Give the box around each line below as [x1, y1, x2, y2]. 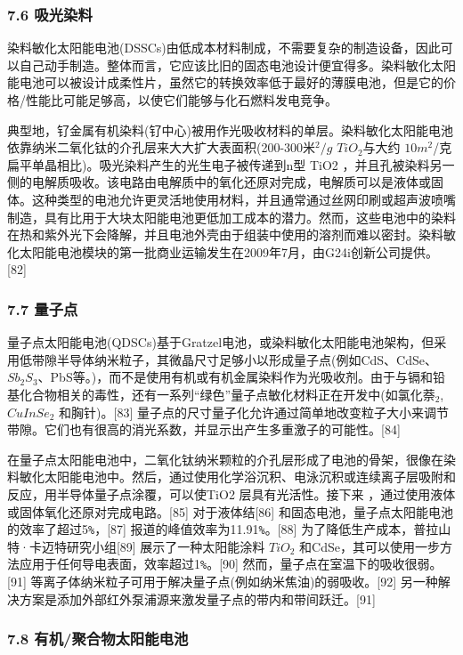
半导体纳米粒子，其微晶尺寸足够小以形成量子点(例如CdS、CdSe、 [56, 350, 438, 368]
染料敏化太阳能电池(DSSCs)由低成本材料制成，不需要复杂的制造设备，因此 [7, 38, 441, 57]
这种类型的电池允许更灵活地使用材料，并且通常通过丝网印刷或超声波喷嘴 [31, 190, 456, 208]
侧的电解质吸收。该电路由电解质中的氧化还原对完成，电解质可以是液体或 [7, 173, 431, 191]
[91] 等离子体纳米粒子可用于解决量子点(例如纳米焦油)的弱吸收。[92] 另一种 [7, 572, 438, 590]
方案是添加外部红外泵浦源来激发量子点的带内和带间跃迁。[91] [19, 589, 376, 608]
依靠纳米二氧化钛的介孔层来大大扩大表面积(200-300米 [7, 138, 316, 157]
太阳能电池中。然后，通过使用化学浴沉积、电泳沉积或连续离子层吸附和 [44, 467, 456, 486]
